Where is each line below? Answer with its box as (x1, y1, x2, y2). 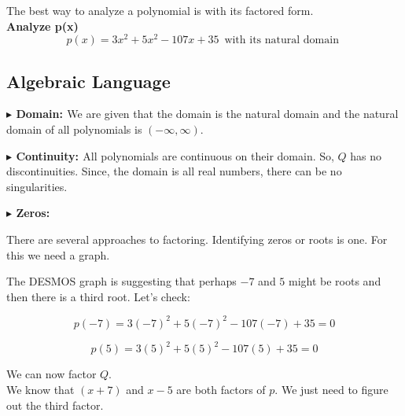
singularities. (6, 178, 68, 194)
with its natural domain (224, 35, 339, 46)
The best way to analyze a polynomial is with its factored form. (6, 2, 314, 18)
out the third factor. (6, 396, 104, 413)
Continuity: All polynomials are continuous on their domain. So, (16, 147, 334, 164)
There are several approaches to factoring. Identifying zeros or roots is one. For (6, 231, 388, 248)
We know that (6, 381, 75, 397)
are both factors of (176, 381, 266, 397)
